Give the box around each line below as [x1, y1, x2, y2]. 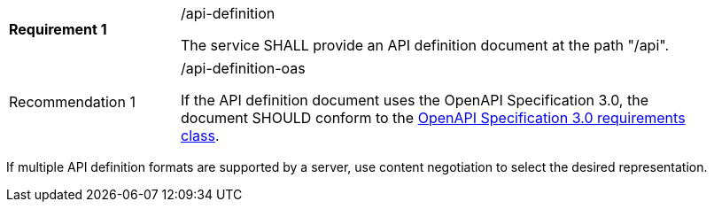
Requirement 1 [9, 20, 107, 38]
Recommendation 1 [9, 93, 136, 111]
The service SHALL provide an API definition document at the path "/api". [181, 36, 670, 54]
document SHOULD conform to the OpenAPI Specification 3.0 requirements [181, 109, 686, 127]
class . [181, 127, 220, 144]
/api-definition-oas [181, 59, 306, 77]
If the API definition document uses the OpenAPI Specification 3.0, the [181, 91, 648, 109]
